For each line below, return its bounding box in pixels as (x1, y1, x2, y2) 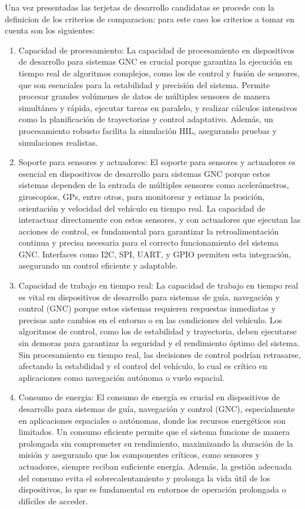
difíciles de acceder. (18, 494, 88, 507)
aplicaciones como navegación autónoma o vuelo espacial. (18, 371, 224, 383)
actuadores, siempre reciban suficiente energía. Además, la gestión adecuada (18, 460, 292, 472)
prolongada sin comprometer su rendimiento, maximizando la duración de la (18, 437, 293, 449)
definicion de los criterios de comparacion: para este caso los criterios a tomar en (5, 12, 295, 25)
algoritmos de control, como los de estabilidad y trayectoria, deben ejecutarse (18, 325, 297, 337)
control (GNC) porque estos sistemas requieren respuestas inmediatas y (18, 302, 276, 314)
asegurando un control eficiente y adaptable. (18, 259, 178, 272)
